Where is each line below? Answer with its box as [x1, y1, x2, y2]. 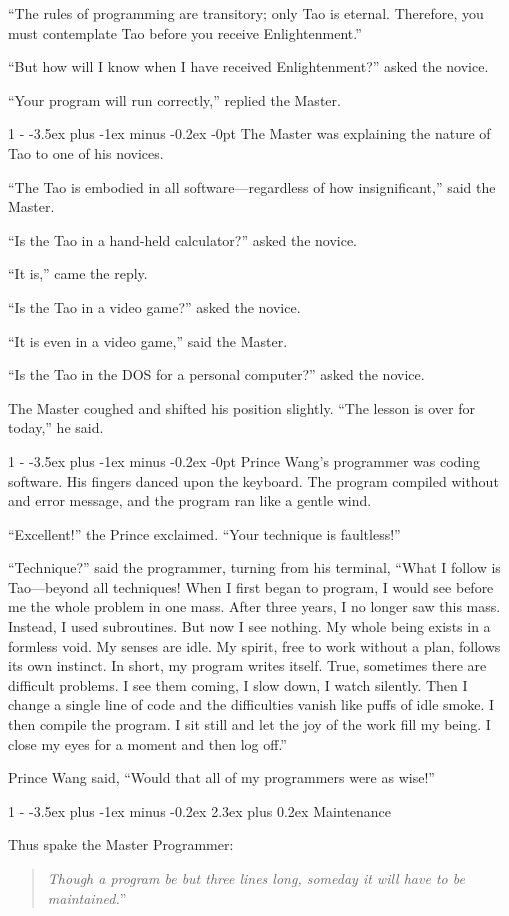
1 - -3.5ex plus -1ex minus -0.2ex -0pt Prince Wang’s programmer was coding [8, 450, 481, 471]
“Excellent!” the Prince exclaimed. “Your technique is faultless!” [8, 523, 401, 544]
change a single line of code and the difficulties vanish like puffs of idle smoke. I [8, 694, 495, 715]
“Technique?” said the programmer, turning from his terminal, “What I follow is [8, 557, 501, 578]
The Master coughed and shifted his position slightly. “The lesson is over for [8, 397, 476, 418]
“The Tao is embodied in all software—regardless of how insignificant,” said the [8, 176, 496, 197]
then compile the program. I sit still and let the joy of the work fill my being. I [8, 714, 491, 735]
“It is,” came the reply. [8, 263, 148, 284]
